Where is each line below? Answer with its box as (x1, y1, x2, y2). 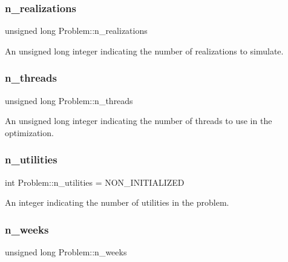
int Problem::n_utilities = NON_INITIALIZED (5, 175, 185, 188)
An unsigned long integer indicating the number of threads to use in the (5, 114, 272, 127)
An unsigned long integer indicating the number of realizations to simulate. (5, 44, 284, 57)
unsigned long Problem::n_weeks (5, 246, 127, 258)
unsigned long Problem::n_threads (5, 94, 133, 106)
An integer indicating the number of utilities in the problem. (5, 196, 229, 209)
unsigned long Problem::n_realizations (5, 24, 148, 37)
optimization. (5, 126, 54, 139)
